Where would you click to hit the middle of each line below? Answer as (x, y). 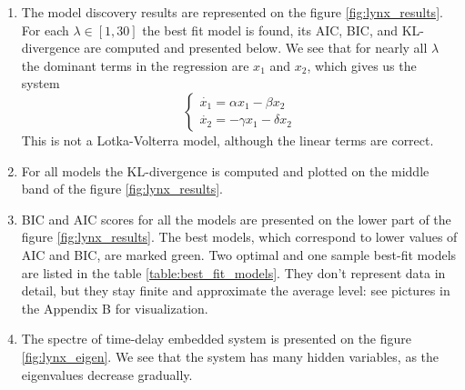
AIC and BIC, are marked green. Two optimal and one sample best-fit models (239, 254)
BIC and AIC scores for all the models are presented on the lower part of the (236, 219)
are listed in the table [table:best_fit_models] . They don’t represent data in (233, 272)
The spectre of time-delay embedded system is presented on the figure (217, 339)
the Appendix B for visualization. (115, 308)
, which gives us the (362, 65)
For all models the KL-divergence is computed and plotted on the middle (225, 170)
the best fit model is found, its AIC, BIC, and (270, 30)
